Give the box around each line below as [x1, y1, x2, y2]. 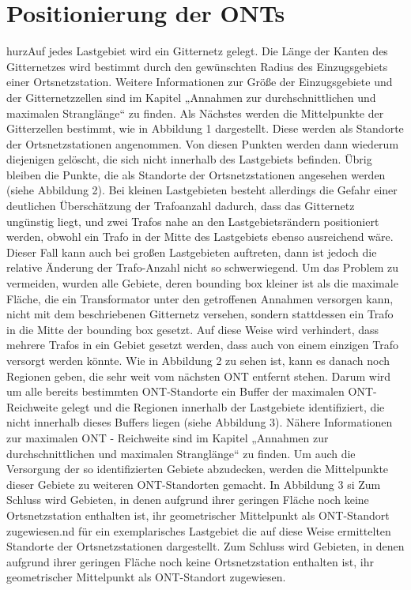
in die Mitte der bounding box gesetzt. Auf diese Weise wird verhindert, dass [6, 321, 379, 337]
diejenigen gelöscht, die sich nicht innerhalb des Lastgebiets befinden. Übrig [6, 151, 372, 167]
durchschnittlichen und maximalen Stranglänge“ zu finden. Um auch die [6, 445, 356, 461]
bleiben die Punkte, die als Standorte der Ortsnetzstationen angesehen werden [6, 166, 386, 182]
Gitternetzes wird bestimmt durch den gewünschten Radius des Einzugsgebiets [6, 58, 388, 74]
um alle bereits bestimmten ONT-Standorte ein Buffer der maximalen [6, 383, 345, 400]
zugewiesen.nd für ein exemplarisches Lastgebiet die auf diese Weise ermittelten [6, 522, 391, 539]
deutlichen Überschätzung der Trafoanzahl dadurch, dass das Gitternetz [6, 197, 355, 214]
